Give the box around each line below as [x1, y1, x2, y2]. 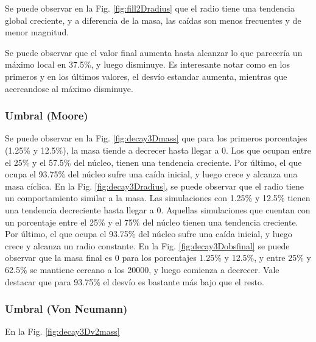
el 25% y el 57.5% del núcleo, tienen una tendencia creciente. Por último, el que [5, 155, 302, 168]
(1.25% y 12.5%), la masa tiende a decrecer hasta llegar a [5, 143, 219, 156]
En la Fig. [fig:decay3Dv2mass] [5, 325, 120, 338]
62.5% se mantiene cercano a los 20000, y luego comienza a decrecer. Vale [5, 263, 279, 276]
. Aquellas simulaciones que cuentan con [161, 203, 311, 216]
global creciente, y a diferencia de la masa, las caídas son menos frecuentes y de [5, 13, 301, 26]
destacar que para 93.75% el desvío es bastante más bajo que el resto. [5, 275, 264, 288]
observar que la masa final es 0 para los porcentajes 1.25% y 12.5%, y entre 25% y [5, 251, 311, 264]
